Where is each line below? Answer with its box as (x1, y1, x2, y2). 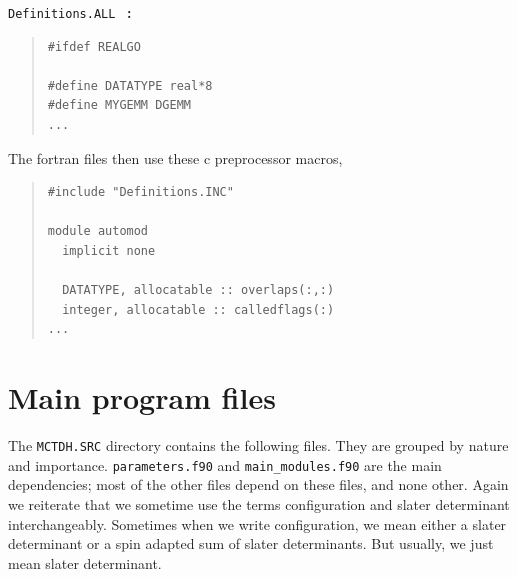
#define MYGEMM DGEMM (47, 98, 191, 113)
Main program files (8, 377, 276, 418)
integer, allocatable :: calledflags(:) (62, 302, 335, 317)
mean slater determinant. (8, 552, 162, 573)
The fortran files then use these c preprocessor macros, (8, 147, 343, 168)
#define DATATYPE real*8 (47, 78, 213, 93)
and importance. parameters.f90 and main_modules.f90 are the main (8, 454, 442, 475)
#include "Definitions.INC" (47, 185, 234, 200)
